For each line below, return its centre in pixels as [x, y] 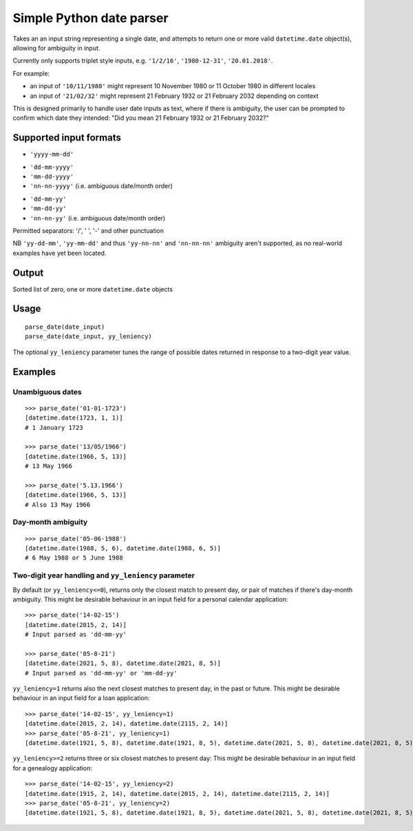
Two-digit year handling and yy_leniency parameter [104, 575]
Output [28, 273]
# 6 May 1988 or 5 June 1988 [74, 558]
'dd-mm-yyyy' [52, 167]
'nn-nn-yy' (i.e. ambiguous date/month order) [98, 218]
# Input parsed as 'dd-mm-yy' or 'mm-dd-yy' [102, 673]
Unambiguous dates [47, 391]
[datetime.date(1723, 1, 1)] [74, 418]
